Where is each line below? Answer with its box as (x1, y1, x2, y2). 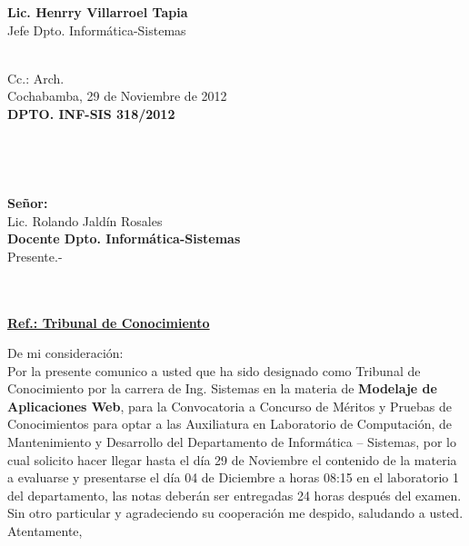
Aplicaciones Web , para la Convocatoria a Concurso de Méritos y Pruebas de (7, 396, 452, 415)
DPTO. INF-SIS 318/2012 (7, 104, 175, 123)
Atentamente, (7, 521, 83, 541)
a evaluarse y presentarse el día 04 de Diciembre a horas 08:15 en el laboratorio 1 (7, 468, 459, 487)
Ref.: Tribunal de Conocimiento (7, 313, 210, 332)
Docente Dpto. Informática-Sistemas (7, 229, 241, 248)
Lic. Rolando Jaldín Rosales (7, 211, 163, 230)
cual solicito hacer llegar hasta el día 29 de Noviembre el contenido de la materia (7, 450, 457, 469)
